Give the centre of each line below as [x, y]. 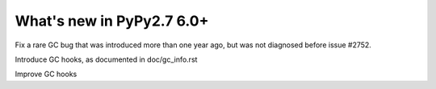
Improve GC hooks [46, 74]
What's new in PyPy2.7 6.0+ [112, 21]
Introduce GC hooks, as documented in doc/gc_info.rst [106, 59]
